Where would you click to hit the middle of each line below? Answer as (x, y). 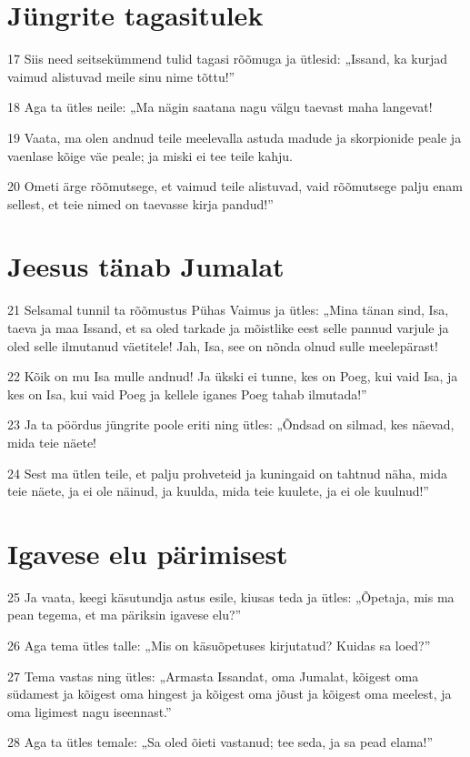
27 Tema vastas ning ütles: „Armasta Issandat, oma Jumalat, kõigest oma (213, 676)
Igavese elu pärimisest (148, 553)
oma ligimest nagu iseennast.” (90, 711)
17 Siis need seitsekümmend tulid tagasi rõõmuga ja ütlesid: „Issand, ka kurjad (228, 59)
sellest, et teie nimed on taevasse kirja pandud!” (140, 203)
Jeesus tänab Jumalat (146, 266)
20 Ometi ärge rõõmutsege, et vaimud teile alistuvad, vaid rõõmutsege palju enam (235, 186)
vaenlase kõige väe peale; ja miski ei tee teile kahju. (150, 155)
